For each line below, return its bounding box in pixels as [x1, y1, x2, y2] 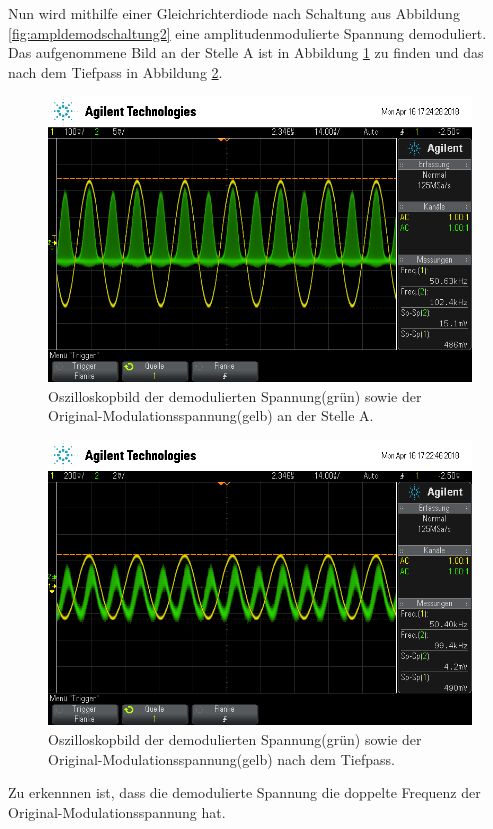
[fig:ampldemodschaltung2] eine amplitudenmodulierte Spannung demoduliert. [8, 22, 487, 43]
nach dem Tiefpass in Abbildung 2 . [8, 61, 223, 82]
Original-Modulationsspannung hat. [8, 801, 226, 822]
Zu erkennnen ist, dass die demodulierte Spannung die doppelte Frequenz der [8, 782, 481, 803]
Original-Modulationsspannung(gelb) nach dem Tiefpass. [48, 748, 395, 769]
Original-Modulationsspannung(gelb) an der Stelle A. [48, 405, 374, 426]
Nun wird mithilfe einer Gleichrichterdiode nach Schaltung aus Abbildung [8, 3, 460, 23]
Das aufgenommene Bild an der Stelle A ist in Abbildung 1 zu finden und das [8, 42, 484, 63]
